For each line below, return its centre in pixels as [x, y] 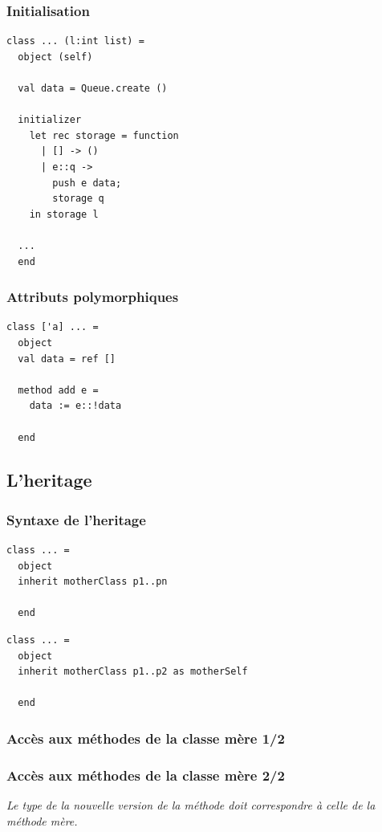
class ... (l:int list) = [75, 41]
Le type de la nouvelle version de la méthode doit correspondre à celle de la [191, 805]
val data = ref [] [67, 359]
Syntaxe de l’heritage [76, 519]
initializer [50, 120]
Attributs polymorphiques [93, 297]
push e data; [87, 183]
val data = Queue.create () [93, 88]
